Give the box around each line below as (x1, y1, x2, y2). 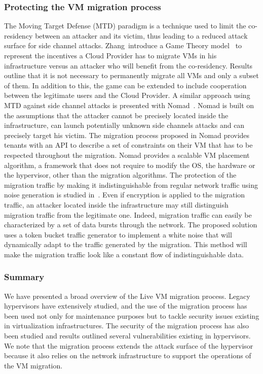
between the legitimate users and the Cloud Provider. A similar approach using (4, 90, 250, 100)
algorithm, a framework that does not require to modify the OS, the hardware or (4, 159, 255, 170)
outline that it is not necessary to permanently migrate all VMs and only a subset (4, 70, 259, 81)
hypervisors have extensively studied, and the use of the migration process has (4, 300, 247, 311)
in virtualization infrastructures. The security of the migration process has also (4, 320, 249, 331)
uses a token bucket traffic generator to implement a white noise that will (4, 229, 232, 240)
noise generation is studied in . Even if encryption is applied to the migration (4, 189, 245, 200)
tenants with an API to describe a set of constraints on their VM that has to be (4, 140, 253, 150)
